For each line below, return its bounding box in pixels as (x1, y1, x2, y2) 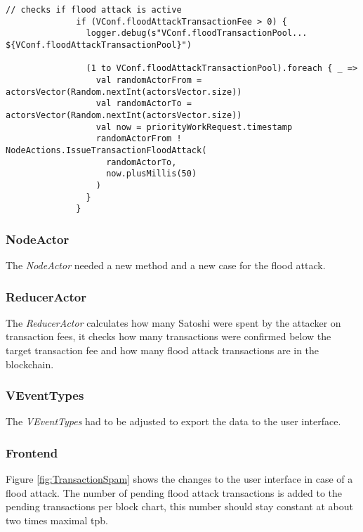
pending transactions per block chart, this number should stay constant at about (6, 499, 353, 514)
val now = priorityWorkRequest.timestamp (95, 122, 293, 132)
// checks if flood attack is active (6, 5, 182, 15)
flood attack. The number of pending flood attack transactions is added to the (6, 485, 343, 500)
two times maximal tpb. (6, 513, 108, 528)
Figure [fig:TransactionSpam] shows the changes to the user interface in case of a (6, 472, 353, 486)
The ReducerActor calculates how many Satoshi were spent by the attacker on (6, 315, 341, 330)
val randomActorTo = (95, 98, 192, 109)
